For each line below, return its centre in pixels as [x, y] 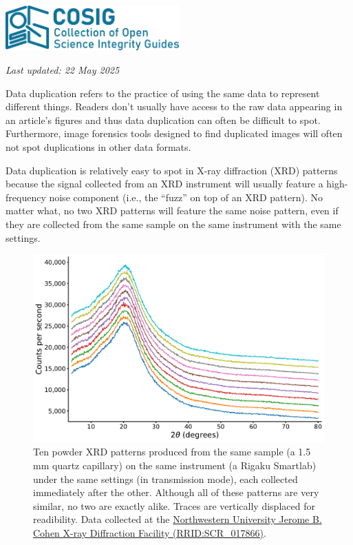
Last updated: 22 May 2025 [63, 70]
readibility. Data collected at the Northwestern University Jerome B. [178, 519]
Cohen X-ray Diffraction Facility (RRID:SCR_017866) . [150, 533]
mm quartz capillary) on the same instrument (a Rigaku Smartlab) [175, 465]
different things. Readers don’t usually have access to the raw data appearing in [174, 106]
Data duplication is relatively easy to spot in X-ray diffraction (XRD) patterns [172, 170]
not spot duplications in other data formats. [98, 147]
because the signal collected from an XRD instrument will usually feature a [164, 184]
